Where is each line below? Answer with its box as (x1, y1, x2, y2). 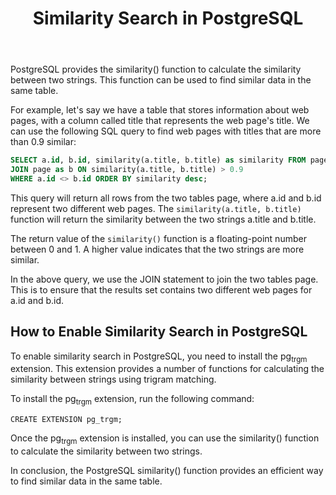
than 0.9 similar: (10, 136, 77, 148)
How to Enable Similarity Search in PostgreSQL (10, 323, 308, 341)
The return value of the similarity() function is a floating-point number (10, 232, 307, 244)
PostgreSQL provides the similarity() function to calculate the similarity (10, 63, 302, 76)
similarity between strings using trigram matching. (10, 373, 217, 386)
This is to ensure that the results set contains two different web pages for (10, 283, 313, 296)
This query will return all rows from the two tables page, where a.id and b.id (10, 192, 322, 204)
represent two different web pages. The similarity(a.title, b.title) (10, 202, 302, 214)
